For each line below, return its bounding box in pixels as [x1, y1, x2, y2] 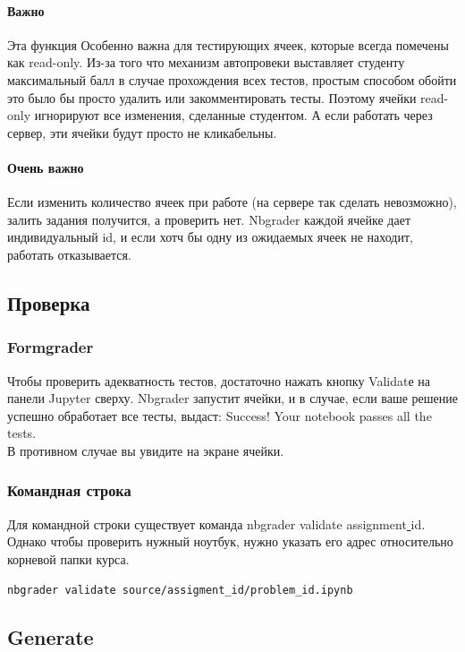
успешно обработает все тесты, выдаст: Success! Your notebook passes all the [7, 406, 432, 425]
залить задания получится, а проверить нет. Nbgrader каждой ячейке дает [7, 210, 411, 228]
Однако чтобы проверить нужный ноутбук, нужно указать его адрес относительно [7, 532, 453, 551]
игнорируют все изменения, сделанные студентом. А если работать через [34, 106, 433, 124]
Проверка [7, 288, 90, 316]
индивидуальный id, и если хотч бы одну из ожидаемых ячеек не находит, [7, 227, 413, 246]
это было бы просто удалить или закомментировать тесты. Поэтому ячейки [7, 88, 417, 107]
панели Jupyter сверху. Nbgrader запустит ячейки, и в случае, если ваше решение [7, 389, 458, 407]
